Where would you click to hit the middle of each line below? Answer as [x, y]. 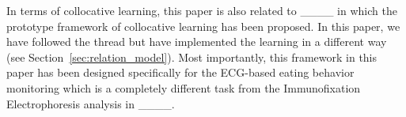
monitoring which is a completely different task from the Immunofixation [184, 87]
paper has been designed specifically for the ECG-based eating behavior [180, 72]
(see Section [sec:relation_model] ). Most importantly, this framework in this [192, 57]
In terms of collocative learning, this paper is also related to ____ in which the [202, 10]
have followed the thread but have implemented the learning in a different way [197, 42]
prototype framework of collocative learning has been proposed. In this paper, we [203, 26]
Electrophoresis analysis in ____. [91, 103]
